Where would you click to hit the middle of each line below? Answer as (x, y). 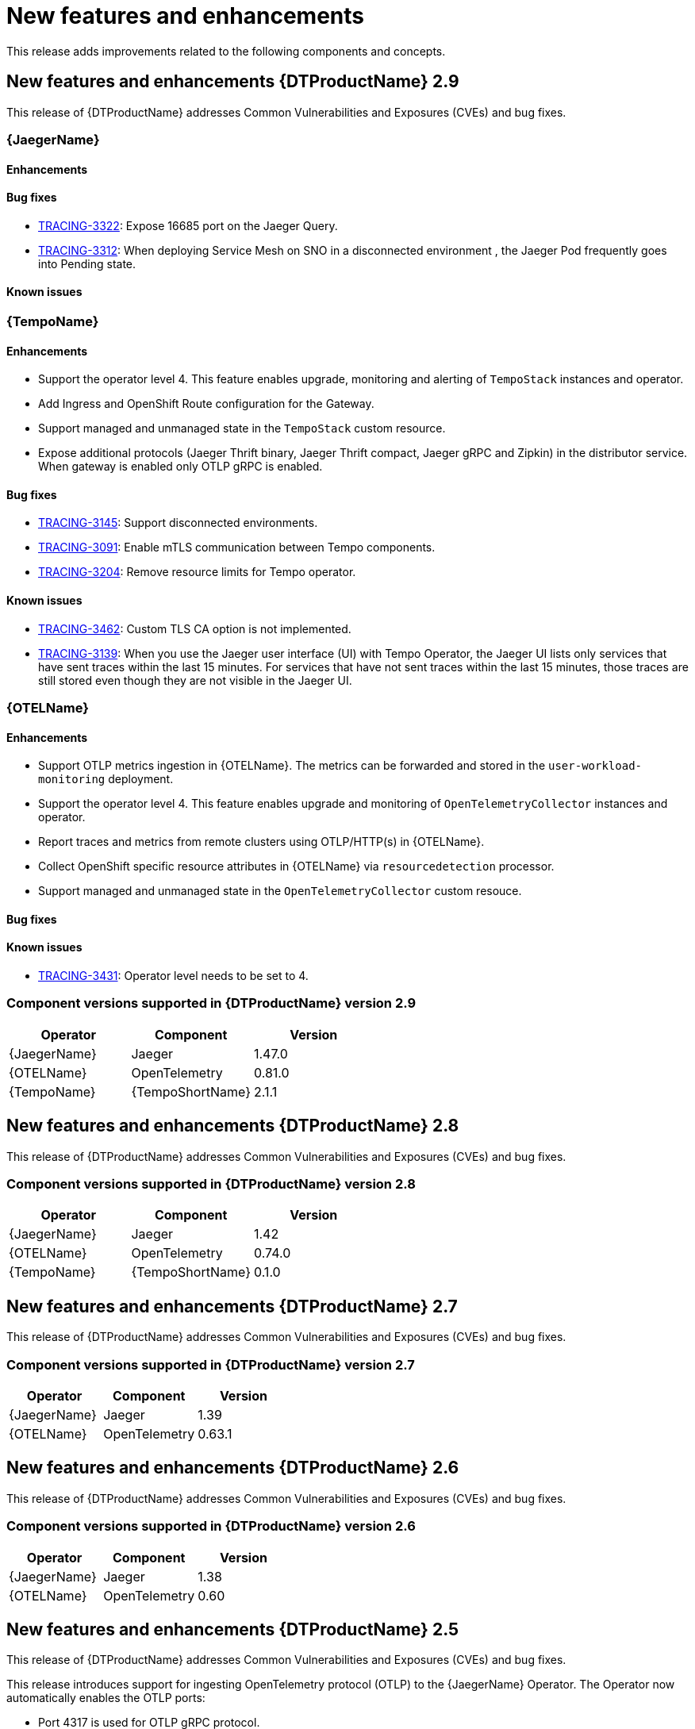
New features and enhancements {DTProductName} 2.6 (233, 1468)
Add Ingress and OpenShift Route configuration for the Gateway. (206, 404)
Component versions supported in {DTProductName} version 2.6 (211, 1526)
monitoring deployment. (106, 779)
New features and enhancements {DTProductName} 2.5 (233, 1630)
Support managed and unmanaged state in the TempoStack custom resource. (242, 428)
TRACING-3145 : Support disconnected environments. (178, 523)
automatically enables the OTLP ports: (106, 1698)
